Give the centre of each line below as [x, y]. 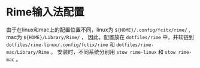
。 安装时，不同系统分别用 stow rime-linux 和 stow [113, 51]
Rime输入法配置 [46, 12]
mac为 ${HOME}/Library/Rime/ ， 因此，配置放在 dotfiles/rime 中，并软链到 [100, 37]
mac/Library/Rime [28, 52]
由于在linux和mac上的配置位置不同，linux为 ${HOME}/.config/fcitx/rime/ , [98, 30]
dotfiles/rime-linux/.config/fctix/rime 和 [60, 44]
